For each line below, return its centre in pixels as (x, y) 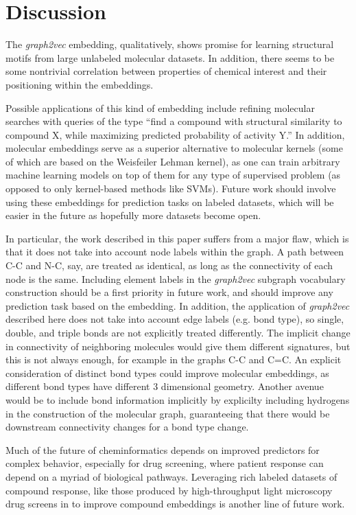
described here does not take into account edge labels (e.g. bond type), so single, (175, 319)
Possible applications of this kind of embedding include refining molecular (160, 107)
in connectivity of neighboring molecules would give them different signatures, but (178, 346)
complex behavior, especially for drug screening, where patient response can (165, 463)
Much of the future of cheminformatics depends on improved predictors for (163, 449)
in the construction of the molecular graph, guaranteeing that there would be (168, 413)
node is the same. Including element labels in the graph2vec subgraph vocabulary (176, 278)
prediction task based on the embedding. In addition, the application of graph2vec (178, 305)
